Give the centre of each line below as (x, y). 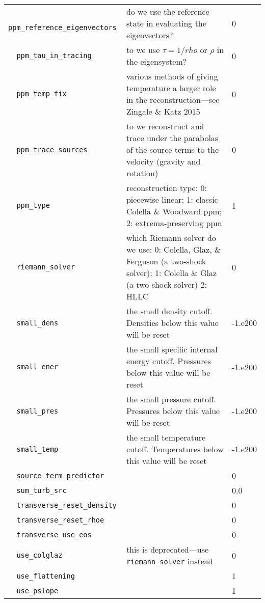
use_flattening (46, 576)
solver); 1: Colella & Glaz (171, 273)
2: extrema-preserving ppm (174, 223)
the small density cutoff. (169, 311)
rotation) (142, 173)
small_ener (37, 367)
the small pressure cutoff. (171, 399)
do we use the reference (168, 11)
